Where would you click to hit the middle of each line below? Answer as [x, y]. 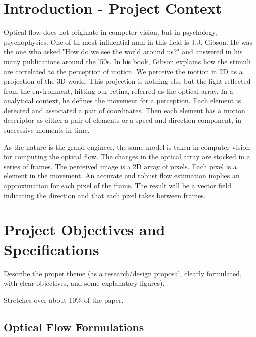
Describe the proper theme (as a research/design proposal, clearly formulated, [123, 273]
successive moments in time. [47, 130]
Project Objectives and [85, 230]
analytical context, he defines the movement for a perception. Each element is [123, 100]
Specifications [52, 249]
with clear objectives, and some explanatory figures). [84, 283]
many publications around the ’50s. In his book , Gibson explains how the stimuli [127, 61]
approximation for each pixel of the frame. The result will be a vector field [118, 186]
